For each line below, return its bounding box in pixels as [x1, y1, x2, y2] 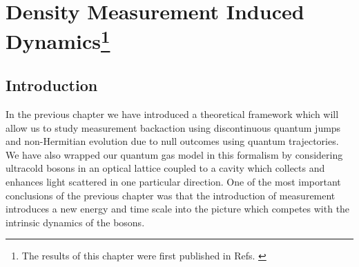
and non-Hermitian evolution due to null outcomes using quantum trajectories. [6, 134, 339, 148]
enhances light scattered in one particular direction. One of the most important [6, 175, 341, 189]
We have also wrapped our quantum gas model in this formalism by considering [6, 147, 343, 161]
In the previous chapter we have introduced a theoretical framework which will [6, 107, 339, 121]
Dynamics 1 [6, 24, 110, 55]
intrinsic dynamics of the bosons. [6, 215, 145, 229]
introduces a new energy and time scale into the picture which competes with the [6, 201, 350, 216]
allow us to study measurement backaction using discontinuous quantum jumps [6, 120, 341, 135]
